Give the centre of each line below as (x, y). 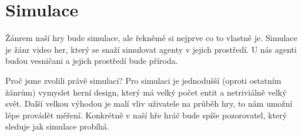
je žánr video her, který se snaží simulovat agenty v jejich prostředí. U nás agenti (151, 49)
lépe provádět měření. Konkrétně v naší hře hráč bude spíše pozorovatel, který (146, 115)
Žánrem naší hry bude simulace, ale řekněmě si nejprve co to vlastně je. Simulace (152, 38)
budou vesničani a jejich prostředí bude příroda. (92, 61)
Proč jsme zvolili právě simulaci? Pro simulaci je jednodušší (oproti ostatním (143, 80)
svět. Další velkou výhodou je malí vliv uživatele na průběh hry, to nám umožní (149, 103)
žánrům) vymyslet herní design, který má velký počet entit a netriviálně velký (146, 92)
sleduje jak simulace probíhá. (57, 126)
